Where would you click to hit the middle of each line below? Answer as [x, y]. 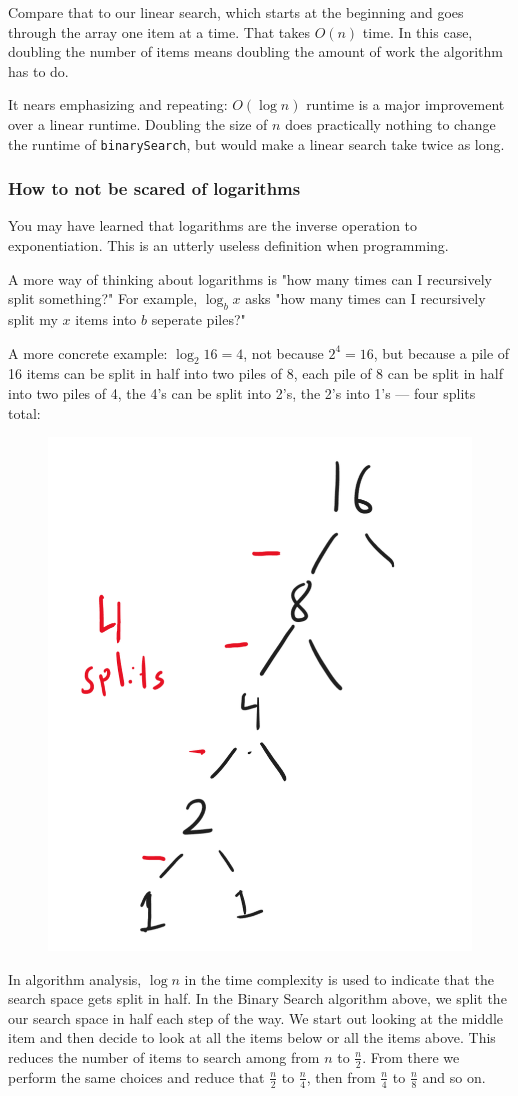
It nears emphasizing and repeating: [118, 104]
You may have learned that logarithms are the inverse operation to [213, 225]
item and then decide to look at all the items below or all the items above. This [252, 1037]
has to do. [38, 70]
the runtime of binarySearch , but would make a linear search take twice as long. [256, 143]
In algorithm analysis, [75, 978]
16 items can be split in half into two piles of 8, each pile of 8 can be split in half [255, 373]
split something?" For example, [103, 298]
